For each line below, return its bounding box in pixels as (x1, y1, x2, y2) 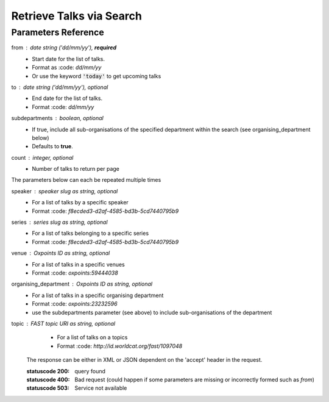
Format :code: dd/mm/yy (32, 103, 94, 110)
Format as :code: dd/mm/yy (32, 64, 102, 71)
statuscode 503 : (26, 384, 70, 392)
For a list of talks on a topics (57, 334, 128, 341)
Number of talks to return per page (32, 165, 120, 173)
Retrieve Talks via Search (11, 9, 143, 23)
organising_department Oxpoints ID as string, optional (11, 281, 153, 288)
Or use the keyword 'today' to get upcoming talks (32, 72, 161, 79)
